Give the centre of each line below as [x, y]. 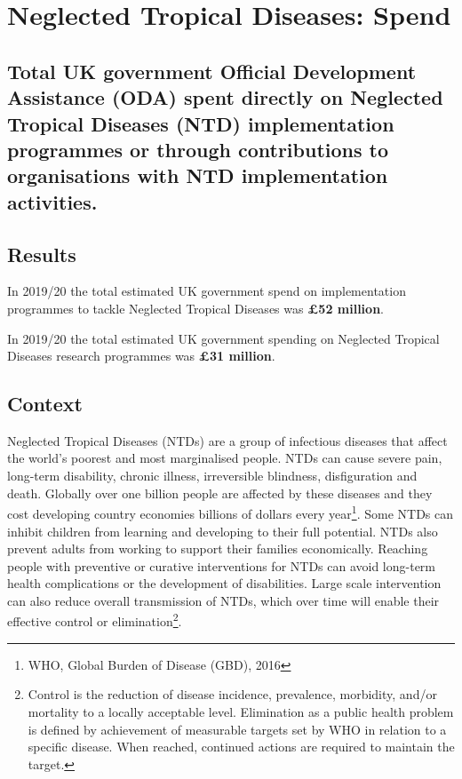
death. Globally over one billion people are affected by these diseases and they [220, 493]
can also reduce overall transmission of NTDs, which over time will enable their [223, 600]
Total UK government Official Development [212, 71]
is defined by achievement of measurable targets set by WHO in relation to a [237, 729]
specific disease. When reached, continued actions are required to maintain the [241, 747]
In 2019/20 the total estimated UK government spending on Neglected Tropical [223, 338]
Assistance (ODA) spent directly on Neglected [225, 97]
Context [45, 404]
